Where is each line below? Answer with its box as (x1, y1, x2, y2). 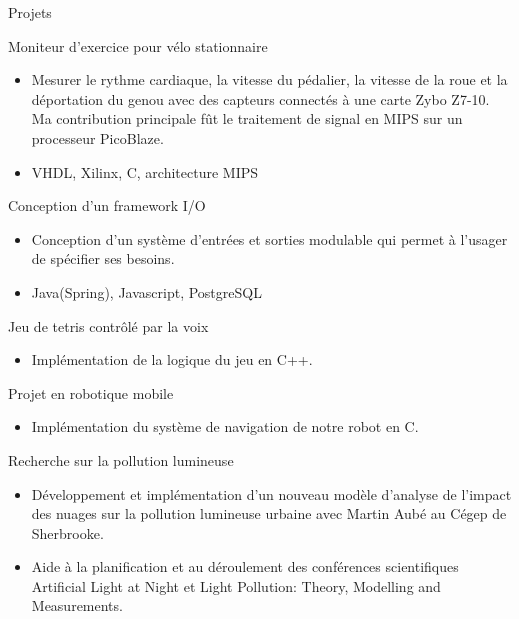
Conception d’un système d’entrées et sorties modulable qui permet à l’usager (31, 228, 508, 249)
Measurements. (31, 595, 123, 616)
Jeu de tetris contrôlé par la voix (8, 315, 209, 336)
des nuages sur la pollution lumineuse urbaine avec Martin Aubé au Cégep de (31, 503, 507, 524)
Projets (8, 2, 52, 22)
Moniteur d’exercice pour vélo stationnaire (8, 35, 268, 56)
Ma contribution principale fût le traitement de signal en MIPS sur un (31, 108, 463, 129)
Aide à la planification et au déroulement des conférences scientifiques (31, 556, 459, 577)
